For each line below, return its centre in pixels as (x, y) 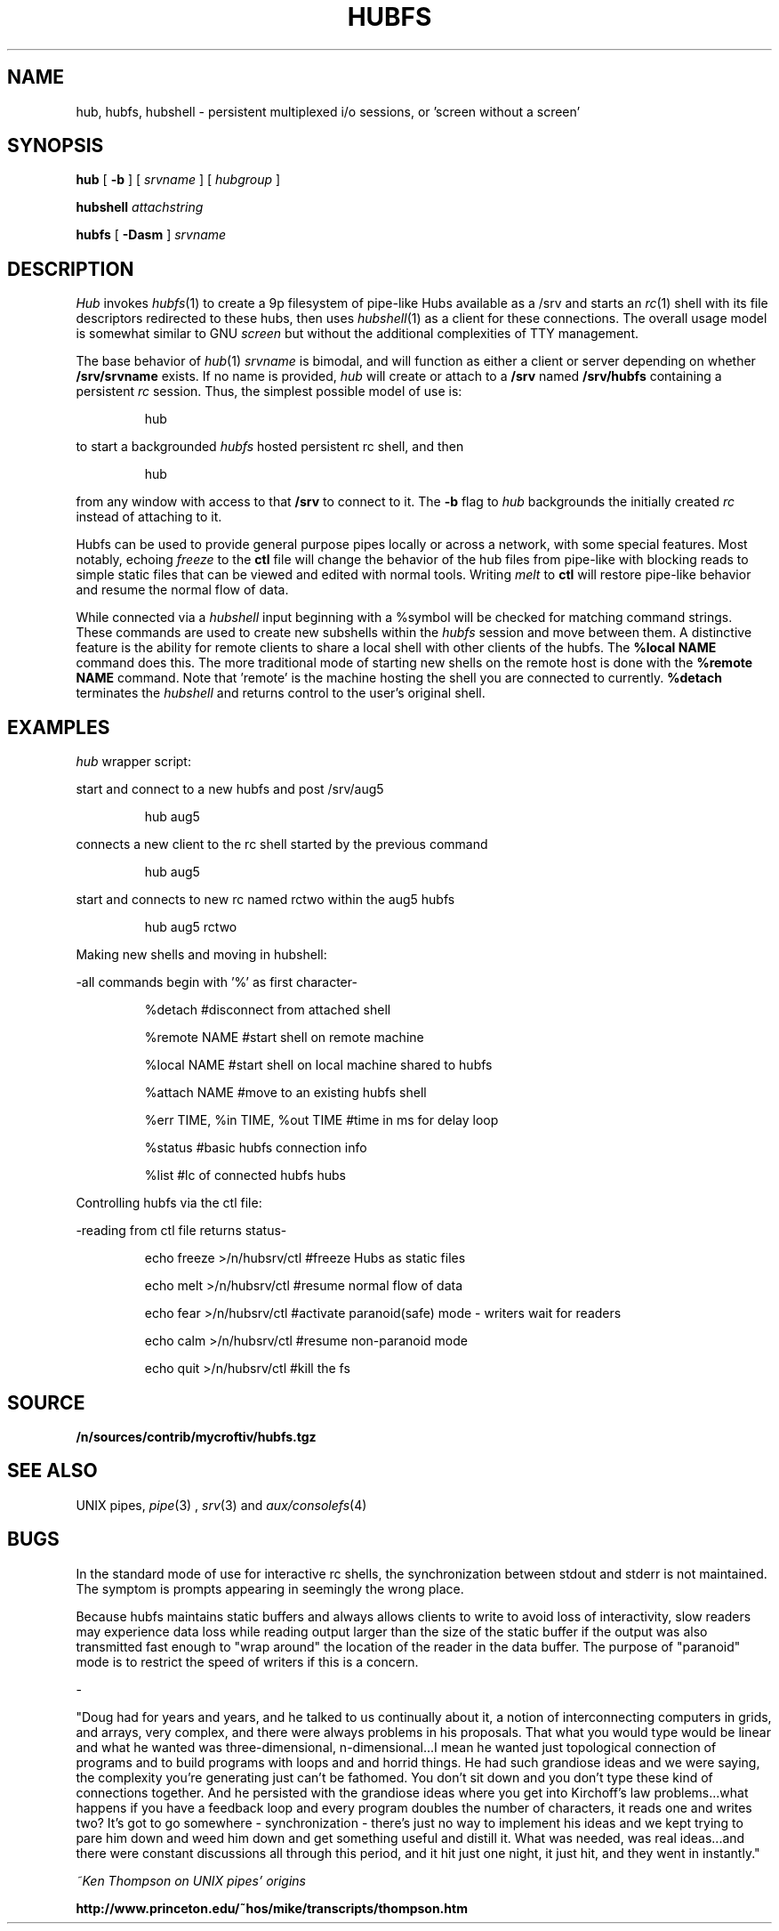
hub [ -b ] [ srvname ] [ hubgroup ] (178, 180)
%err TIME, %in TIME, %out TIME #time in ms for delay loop (321, 1120)
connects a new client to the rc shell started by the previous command (282, 844)
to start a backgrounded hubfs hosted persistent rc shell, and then (270, 447)
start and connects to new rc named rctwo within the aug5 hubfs (265, 900)
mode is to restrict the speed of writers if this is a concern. (247, 1661)
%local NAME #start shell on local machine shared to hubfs (318, 1065)
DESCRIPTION (71, 269)
